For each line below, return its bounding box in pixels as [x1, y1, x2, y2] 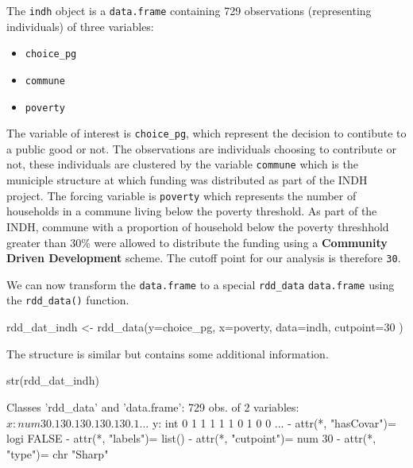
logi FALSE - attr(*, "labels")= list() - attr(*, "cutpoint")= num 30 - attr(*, [6, 430, 376, 447]
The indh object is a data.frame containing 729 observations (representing [6, 2, 372, 18]
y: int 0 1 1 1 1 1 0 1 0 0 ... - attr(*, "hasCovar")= [152, 414, 396, 431]
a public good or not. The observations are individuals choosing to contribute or [6, 140, 396, 157]
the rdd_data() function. [6, 292, 129, 308]
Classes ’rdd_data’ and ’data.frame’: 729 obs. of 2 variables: [6, 398, 299, 415]
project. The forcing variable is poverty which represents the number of [6, 187, 357, 203]
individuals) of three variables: [6, 17, 154, 34]
